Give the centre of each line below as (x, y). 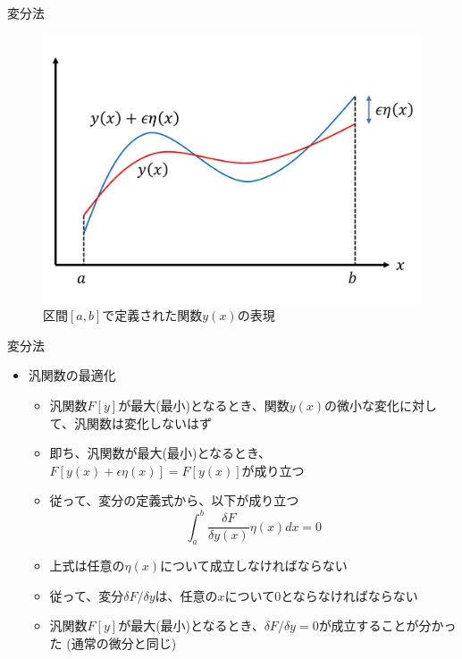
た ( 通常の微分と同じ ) (113, 643)
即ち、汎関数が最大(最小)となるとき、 (160, 453)
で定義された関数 (152, 315)
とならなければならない (349, 595)
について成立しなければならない (254, 566)
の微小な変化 (362, 406)
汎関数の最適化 (72, 375)
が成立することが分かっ (387, 625)
